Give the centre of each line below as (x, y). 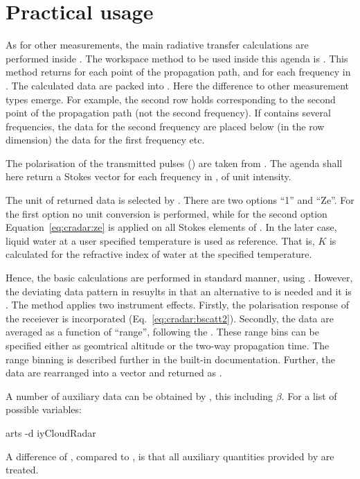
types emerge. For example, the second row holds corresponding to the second (171, 99)
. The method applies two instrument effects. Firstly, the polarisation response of (177, 305)
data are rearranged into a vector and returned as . (114, 373)
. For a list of (309, 395)
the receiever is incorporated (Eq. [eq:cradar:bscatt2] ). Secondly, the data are (170, 318)
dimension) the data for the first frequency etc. (105, 140)
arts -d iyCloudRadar (51, 432)
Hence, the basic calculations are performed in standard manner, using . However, (179, 278)
